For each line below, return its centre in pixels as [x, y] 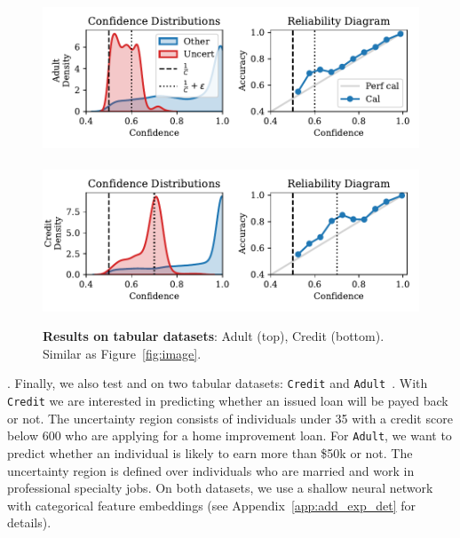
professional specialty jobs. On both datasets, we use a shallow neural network [220, 488]
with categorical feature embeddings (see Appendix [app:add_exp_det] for [211, 505]
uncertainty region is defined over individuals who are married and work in [211, 470]
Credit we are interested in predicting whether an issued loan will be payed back [228, 401]
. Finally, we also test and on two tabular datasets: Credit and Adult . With [218, 383]
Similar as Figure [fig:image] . [122, 353]
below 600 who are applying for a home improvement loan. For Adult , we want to [230, 435]
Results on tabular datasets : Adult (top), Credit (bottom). [214, 336]
